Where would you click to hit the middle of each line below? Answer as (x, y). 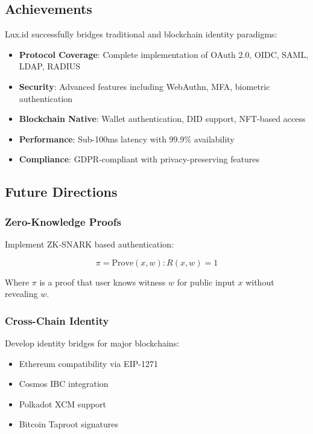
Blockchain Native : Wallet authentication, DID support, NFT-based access (162, 119)
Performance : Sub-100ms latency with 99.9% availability (127, 139)
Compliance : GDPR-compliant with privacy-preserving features (139, 159)
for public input (206, 282)
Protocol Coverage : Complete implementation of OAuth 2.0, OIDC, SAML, (164, 54)
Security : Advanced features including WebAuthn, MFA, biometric (144, 86)
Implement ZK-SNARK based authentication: (89, 244)
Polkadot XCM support (63, 404)
